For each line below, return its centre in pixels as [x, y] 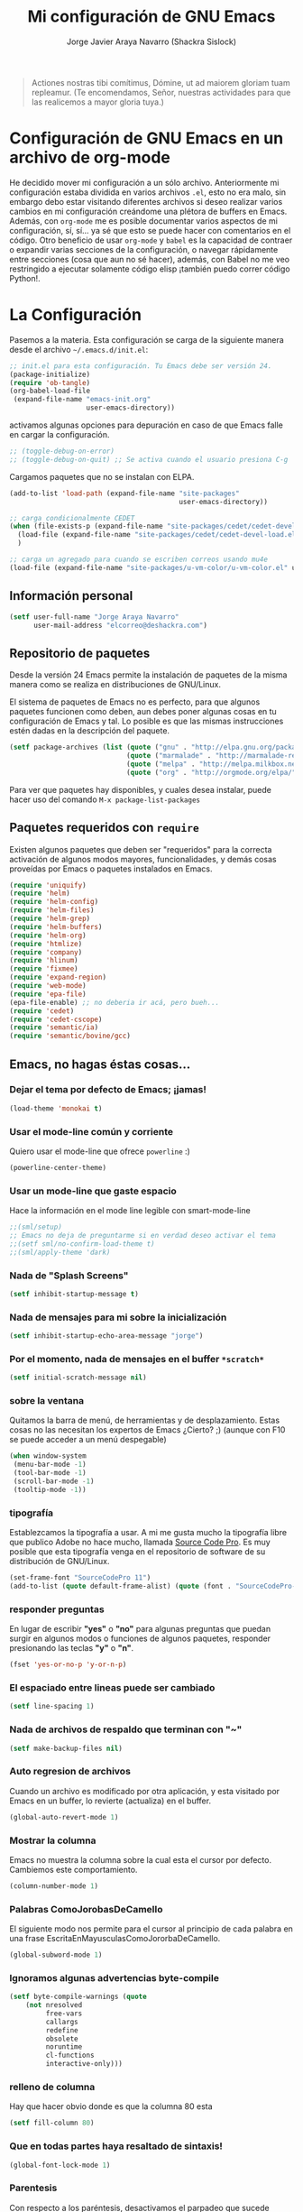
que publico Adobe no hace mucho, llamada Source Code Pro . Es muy [140, 1542]
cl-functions [70, 2055]
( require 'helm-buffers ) [56, 926]
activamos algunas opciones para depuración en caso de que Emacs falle [147, 425]
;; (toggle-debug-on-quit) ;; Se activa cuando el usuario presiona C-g [149, 459]
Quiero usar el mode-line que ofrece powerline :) [100, 1151]
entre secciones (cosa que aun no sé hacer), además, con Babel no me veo [150, 259]
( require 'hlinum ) [44, 961]
